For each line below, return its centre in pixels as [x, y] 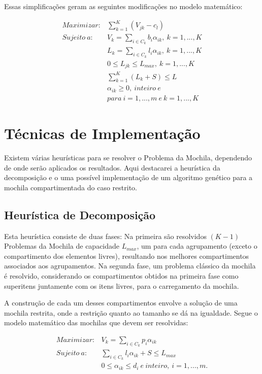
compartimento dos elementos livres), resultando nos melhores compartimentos [127, 256]
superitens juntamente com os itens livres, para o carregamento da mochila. [122, 285]
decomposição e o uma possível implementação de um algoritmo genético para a [128, 177]
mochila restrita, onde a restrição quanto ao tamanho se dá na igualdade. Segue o [131, 312]
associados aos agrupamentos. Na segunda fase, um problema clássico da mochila [130, 266]
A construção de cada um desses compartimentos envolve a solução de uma [121, 303]
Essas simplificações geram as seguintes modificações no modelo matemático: [123, 6]
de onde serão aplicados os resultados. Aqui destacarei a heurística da [112, 167]
